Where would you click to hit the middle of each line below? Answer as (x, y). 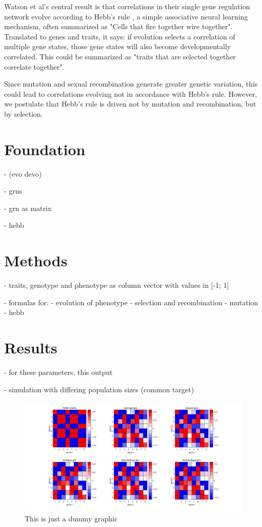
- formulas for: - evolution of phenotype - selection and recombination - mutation (131, 302)
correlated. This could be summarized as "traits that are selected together (120, 56)
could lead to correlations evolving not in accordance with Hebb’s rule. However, (131, 93)
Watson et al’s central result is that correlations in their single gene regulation (127, 6)
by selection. (24, 113)
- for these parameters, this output (58, 372)
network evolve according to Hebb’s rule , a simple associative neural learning (126, 16)
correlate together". (34, 66)
